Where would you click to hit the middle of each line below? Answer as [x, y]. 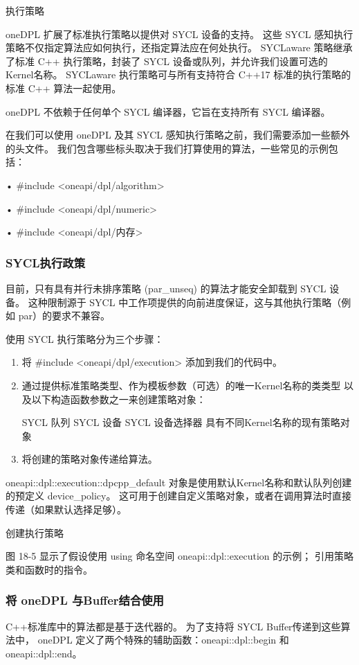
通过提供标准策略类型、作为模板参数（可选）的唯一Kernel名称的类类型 [181, 385]
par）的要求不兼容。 [64, 316]
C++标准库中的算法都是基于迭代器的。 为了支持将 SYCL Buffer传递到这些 [173, 626]
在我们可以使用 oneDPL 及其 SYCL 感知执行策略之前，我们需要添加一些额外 [178, 135]
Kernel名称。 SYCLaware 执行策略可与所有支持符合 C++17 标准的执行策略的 [178, 74]
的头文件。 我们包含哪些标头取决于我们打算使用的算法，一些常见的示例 [167, 148]
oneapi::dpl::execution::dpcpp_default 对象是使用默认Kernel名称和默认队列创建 [179, 482]
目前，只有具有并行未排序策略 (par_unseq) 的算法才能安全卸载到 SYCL [166, 288]
